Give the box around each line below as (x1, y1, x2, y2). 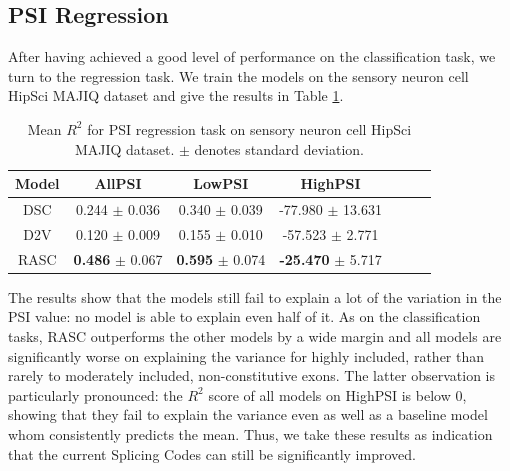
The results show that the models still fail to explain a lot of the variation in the (8, 286, 502, 307)
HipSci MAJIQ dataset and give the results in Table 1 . (8, 85, 344, 106)
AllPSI (94, 173, 142, 194)
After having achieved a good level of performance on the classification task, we (8, 46, 496, 67)
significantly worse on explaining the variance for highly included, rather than (8, 345, 485, 366)
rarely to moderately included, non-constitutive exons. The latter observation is (8, 365, 496, 386)
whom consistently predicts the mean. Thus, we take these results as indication (8, 423, 493, 444)
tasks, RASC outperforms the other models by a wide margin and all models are (8, 325, 502, 346)
